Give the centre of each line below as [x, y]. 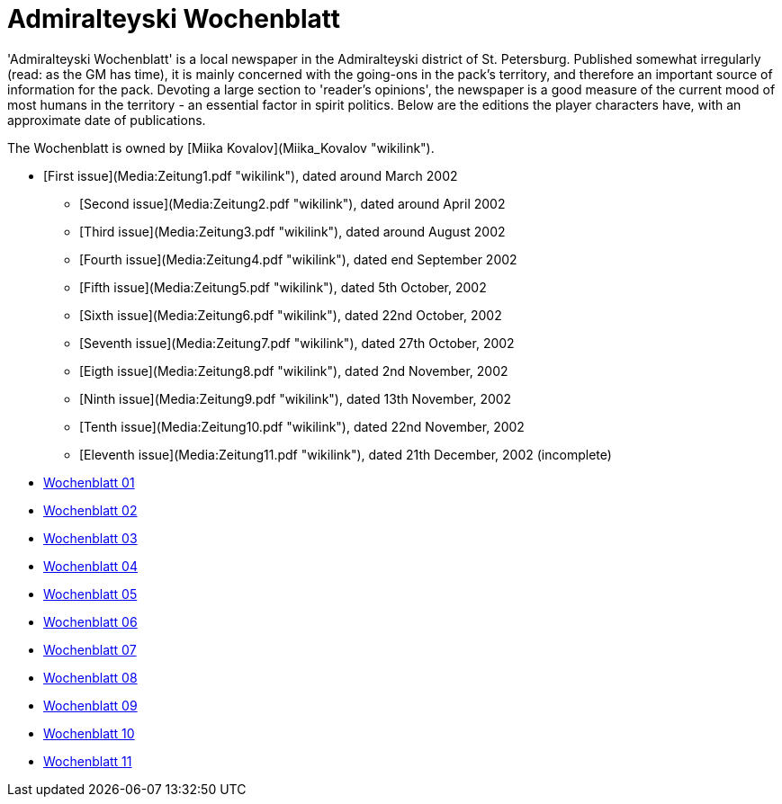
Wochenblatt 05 [90, 594]
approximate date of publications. [107, 120]
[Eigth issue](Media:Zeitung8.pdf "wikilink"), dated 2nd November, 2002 [294, 371]
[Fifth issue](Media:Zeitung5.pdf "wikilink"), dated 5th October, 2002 [283, 287]
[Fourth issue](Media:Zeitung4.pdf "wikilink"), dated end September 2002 [298, 259]
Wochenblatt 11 [88, 761]
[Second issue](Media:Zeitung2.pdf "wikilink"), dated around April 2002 [292, 203]
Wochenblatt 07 [90, 649]
